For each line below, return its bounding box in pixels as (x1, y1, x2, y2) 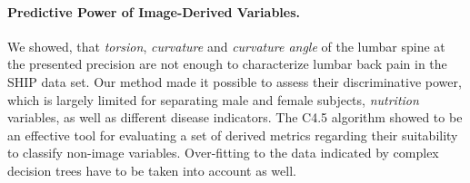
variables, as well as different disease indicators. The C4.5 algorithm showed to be (7, 108, 463, 127)
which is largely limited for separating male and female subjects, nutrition (7, 90, 419, 109)
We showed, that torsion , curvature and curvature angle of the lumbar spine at (7, 36, 445, 55)
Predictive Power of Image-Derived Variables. (7, 2, 301, 21)
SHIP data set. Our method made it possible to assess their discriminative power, (7, 72, 462, 91)
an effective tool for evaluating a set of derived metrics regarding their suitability (7, 125, 458, 144)
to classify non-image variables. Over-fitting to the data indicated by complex (7, 143, 439, 162)
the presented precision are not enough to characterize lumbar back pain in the (7, 54, 447, 73)
